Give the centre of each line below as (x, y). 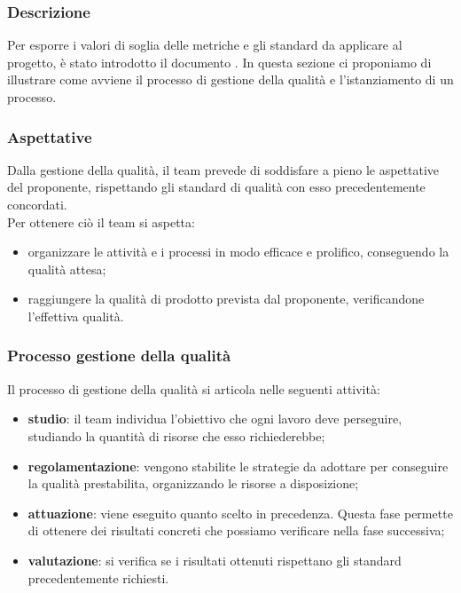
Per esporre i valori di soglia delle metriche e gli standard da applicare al (205, 45)
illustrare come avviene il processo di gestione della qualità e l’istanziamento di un (230, 79)
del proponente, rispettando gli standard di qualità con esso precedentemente (216, 187)
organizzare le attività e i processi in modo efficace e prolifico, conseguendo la (238, 252)
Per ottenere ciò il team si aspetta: (101, 221)
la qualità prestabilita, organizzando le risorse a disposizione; (193, 483)
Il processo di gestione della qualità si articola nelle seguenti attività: (194, 388)
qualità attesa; (67, 269)
